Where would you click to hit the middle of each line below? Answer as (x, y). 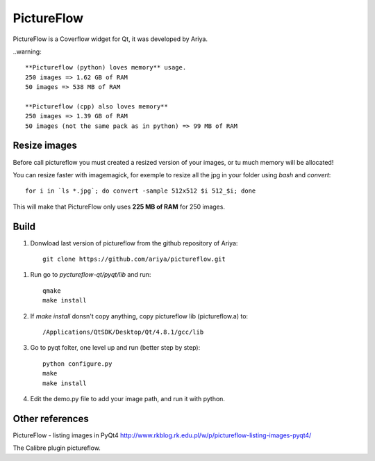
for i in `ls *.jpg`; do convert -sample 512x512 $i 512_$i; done (141, 191)
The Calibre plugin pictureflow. (57, 448)
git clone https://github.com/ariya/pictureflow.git (134, 259)
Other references (51, 418)
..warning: (27, 51)
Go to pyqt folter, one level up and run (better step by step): (115, 348)
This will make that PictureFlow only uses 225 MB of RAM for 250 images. (119, 207)
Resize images (45, 146)
